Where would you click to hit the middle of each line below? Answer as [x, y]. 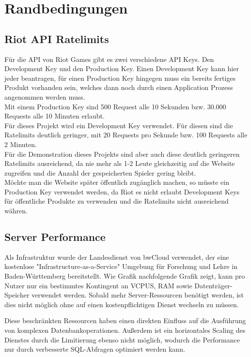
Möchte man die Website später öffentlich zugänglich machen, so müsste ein [117, 182]
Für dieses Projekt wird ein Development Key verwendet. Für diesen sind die [119, 125]
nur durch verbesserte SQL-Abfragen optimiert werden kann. [95, 349]
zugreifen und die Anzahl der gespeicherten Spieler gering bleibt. [100, 172]
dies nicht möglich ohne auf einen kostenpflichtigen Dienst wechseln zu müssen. [122, 304]
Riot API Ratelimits [57, 38]
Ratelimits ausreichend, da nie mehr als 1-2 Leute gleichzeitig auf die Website [120, 163]
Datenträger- [213, 285]
